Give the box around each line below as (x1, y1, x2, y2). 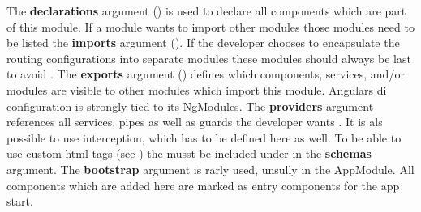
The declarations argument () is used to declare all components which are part (6, 2, 406, 19)
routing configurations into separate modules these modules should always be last (6, 49, 411, 66)
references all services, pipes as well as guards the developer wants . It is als (6, 113, 383, 130)
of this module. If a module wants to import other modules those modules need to (6, 18, 415, 35)
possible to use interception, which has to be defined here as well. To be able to (6, 129, 402, 146)
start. (6, 193, 33, 210)
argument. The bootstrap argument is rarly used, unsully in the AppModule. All (6, 160, 415, 177)
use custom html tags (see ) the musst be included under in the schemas (6, 145, 372, 162)
